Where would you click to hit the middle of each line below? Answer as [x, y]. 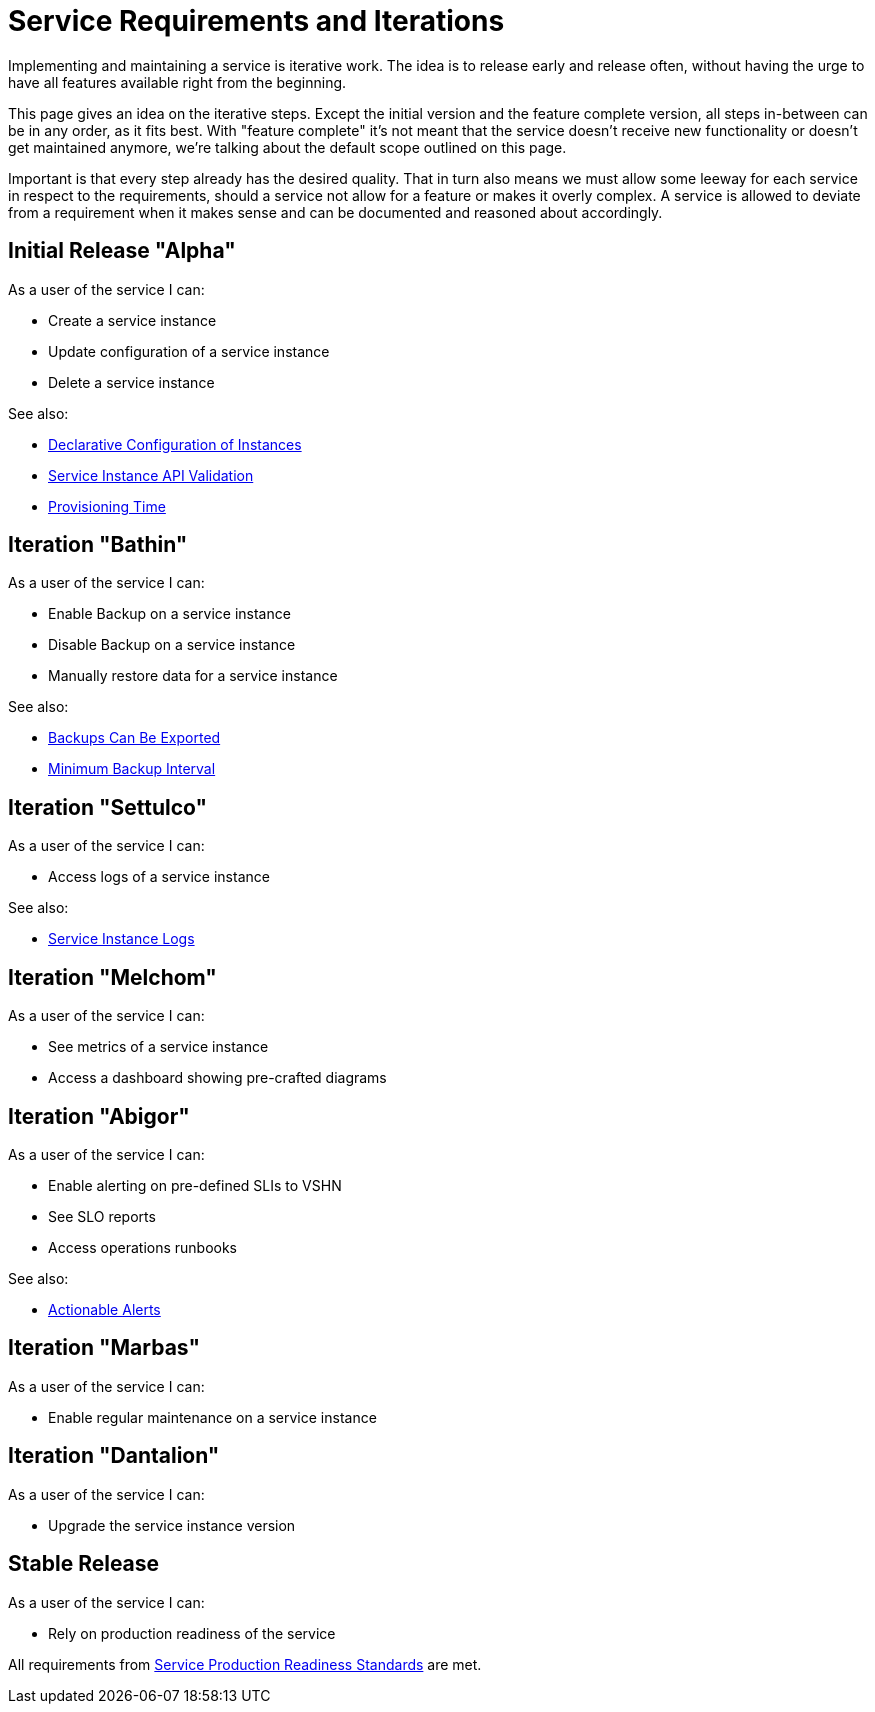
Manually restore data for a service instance [193, 676]
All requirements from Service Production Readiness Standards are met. [245, 1664]
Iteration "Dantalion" [114, 1456]
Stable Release [84, 1564]
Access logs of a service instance [159, 877]
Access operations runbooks [143, 1247]
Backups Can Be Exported [134, 738]
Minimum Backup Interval [132, 769]
